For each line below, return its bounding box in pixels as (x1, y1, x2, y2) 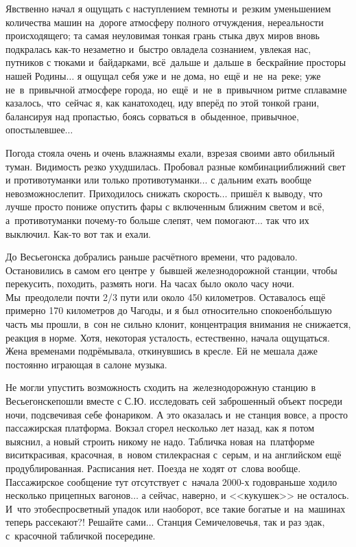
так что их (265, 212, 309, 227)
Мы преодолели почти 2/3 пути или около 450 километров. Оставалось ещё (5, 289, 326, 304)
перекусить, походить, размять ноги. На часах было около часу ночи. (5, 276, 295, 291)
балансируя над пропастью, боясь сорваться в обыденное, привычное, (5, 109, 299, 123)
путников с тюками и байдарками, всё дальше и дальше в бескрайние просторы (5, 55, 346, 69)
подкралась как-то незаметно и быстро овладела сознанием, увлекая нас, (5, 41, 311, 56)
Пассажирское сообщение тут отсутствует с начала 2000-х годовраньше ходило (5, 474, 337, 489)
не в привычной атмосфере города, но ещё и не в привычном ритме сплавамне (5, 82, 347, 96)
